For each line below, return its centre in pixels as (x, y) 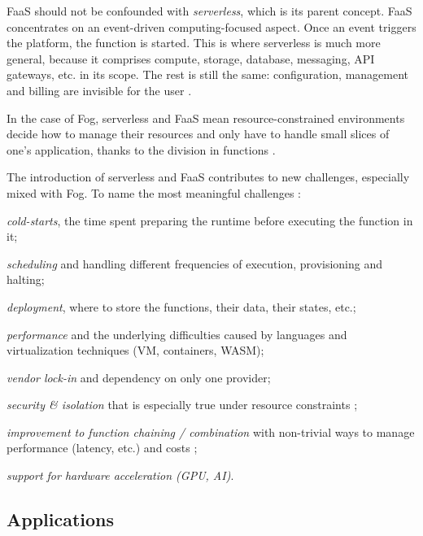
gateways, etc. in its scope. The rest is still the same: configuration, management (208, 74)
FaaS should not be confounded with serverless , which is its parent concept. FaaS (209, 11)
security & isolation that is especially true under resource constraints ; (182, 405)
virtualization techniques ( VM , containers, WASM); (135, 350)
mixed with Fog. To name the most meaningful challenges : (154, 192)
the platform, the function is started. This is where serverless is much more (194, 43)
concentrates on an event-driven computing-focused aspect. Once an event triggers (211, 26)
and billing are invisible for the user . (99, 90)
